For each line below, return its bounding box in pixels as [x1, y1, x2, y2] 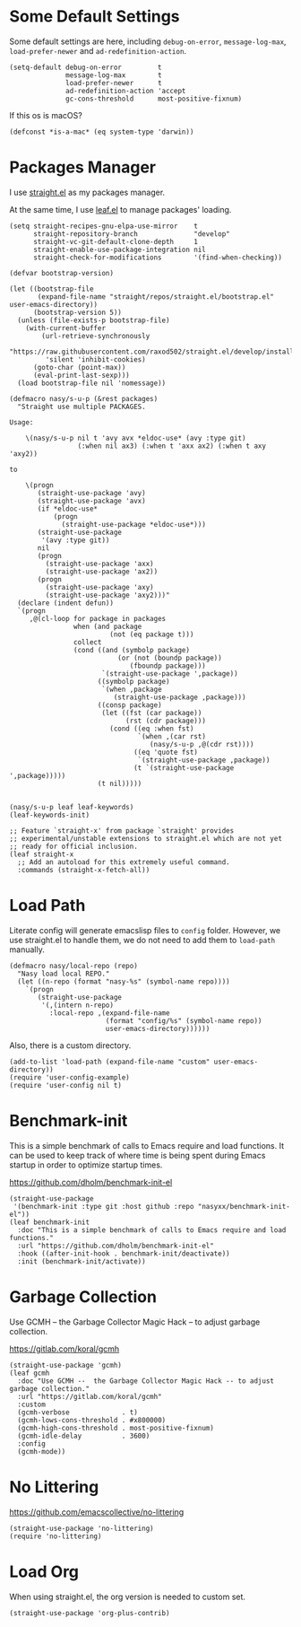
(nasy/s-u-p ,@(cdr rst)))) [149, 739, 254, 748]
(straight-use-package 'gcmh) [9, 1360, 123, 1369]
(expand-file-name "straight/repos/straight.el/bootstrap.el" [37, 292, 275, 302]
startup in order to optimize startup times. [9, 1159, 163, 1170]
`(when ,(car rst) [137, 731, 206, 741]
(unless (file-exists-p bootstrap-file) [17, 316, 170, 325]
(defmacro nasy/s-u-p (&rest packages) [9, 394, 159, 403]
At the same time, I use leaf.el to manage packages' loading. [9, 204, 232, 214]
